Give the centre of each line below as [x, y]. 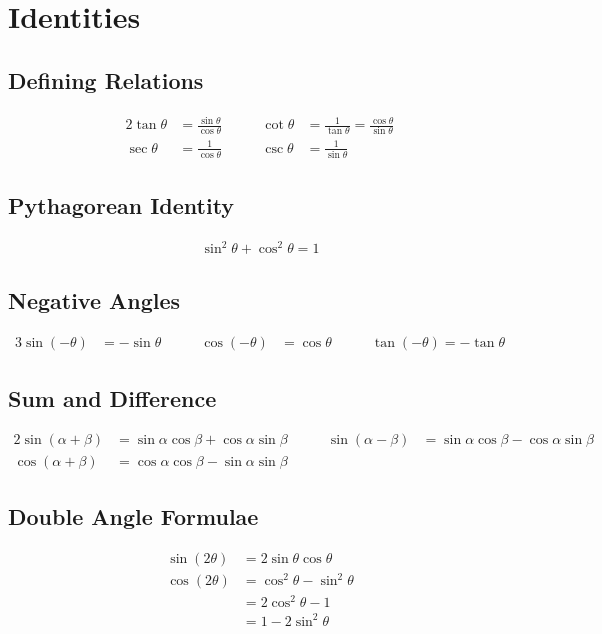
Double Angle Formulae [133, 515]
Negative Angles [94, 300]
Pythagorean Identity [121, 204]
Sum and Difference [112, 397]
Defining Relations [106, 79]
